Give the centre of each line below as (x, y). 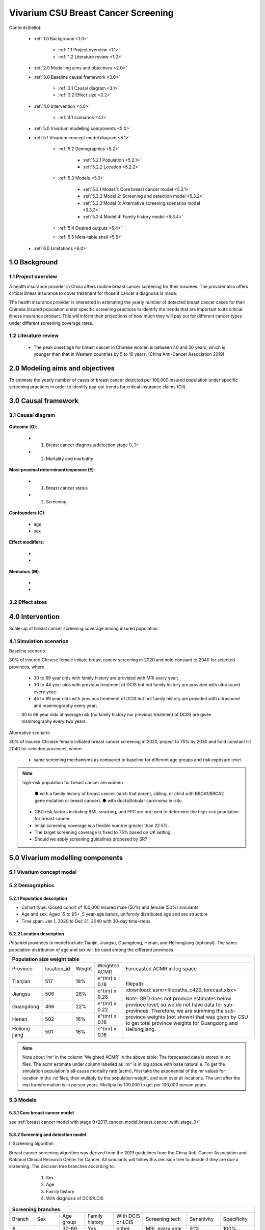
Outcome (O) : (23, 427)
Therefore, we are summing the (187, 1011)
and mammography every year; (66, 706)
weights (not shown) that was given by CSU (198, 1017)
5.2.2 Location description (37, 934)
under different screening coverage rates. (51, 323)
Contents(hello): (25, 28)
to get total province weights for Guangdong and (182, 1023)
